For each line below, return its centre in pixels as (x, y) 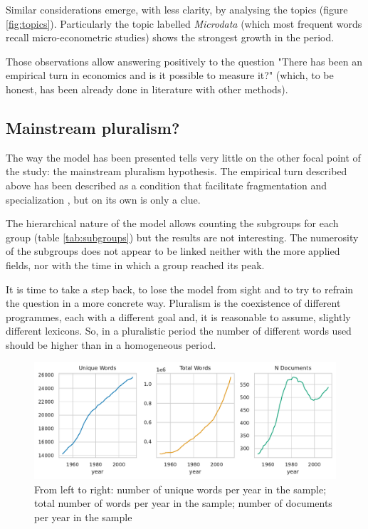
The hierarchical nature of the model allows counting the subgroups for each (172, 223)
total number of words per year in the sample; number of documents (183, 503)
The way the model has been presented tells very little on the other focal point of (183, 157)
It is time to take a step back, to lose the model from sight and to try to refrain (180, 289)
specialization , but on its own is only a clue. (103, 199)
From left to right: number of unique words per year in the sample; (180, 489)
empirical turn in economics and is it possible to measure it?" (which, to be (170, 75)
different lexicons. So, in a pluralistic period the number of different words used (179, 331)
